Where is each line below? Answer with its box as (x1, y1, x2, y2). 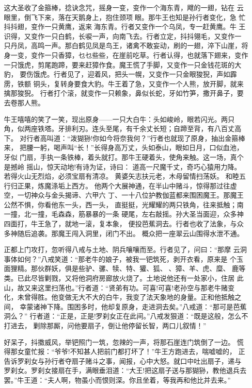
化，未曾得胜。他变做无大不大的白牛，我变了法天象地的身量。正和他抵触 (4, 292, 235, 302)
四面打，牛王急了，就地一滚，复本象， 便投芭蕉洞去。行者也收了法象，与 (4, 219, 237, 229)
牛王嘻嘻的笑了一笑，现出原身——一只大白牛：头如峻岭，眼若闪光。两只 (4, 114, 235, 124)
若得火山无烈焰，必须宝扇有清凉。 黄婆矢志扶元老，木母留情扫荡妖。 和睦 (4, 171, 239, 181)
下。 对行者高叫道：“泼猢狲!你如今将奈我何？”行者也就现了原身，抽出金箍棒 (4, 133, 245, 143)
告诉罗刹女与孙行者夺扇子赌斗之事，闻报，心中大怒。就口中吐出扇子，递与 (4, 355, 241, 366)
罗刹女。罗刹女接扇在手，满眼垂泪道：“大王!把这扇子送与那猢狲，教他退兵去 (4, 365, 247, 375)
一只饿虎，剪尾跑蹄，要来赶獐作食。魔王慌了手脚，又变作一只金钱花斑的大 (4, 59, 241, 69)
